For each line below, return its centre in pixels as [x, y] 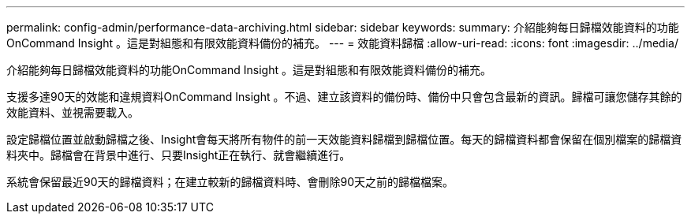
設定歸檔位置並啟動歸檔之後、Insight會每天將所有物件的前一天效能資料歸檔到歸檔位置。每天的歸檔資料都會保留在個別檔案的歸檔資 [344, 139]
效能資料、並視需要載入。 [73, 112]
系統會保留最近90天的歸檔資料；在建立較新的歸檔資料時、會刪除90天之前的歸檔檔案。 [230, 182]
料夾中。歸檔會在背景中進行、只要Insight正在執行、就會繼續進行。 [179, 155]
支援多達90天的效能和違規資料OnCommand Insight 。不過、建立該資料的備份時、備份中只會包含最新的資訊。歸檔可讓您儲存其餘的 [344, 97]
